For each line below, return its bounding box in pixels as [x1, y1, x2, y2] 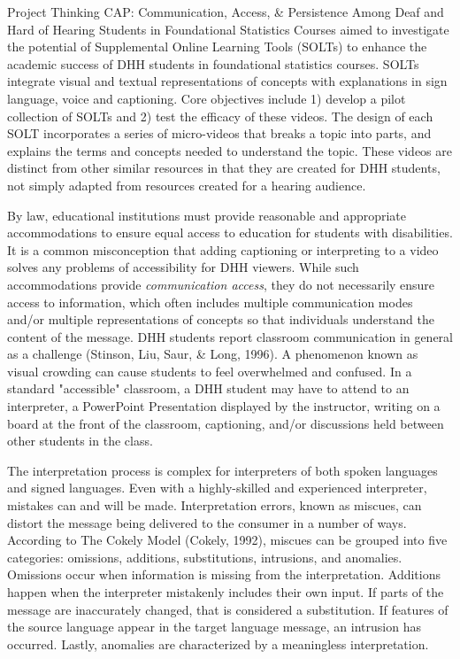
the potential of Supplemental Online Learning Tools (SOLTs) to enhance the [7, 37, 427, 56]
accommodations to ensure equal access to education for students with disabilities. [7, 223, 453, 242]
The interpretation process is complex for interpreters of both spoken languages [7, 461, 438, 479]
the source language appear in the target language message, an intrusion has [7, 617, 421, 636]
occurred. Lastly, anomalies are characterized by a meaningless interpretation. [7, 634, 429, 653]
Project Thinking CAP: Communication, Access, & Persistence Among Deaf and [7, 3, 444, 20]
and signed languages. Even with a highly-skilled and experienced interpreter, [7, 478, 427, 497]
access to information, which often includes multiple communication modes [7, 292, 413, 311]
